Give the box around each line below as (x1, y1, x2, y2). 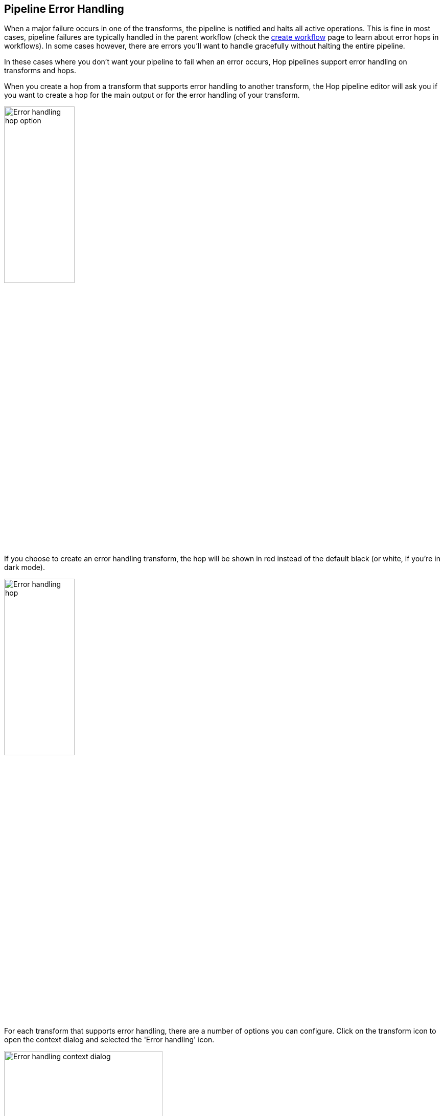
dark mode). (4, 563, 45, 572)
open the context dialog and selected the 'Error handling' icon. (4, 1035, 215, 1044)
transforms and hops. (4, 66, 76, 75)
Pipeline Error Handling (4, 3, 124, 15)
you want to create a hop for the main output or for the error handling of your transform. (4, 91, 300, 100)
